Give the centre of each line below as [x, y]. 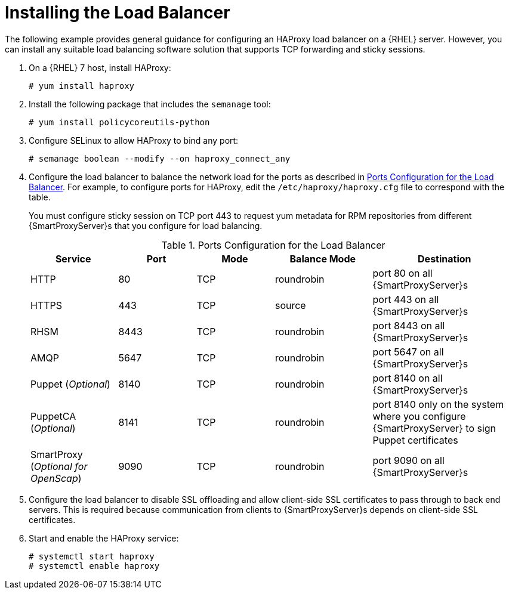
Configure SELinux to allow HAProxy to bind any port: [134, 140]
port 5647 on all [408, 352]
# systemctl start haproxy [92, 556]
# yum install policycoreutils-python [119, 122]
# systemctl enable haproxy [94, 566]
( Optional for [59, 466]
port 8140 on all [408, 378]
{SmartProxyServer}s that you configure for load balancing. [146, 225]
